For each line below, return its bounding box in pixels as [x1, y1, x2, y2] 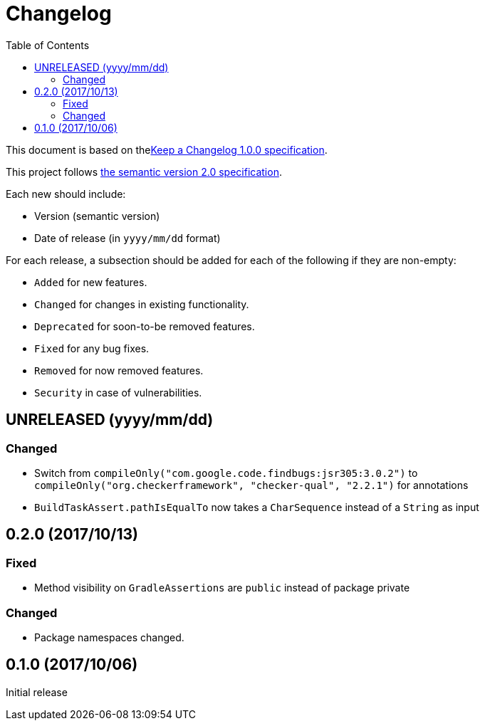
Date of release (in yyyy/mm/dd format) [34, 231, 221, 244]
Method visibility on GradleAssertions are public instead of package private [34, 582, 410, 594]
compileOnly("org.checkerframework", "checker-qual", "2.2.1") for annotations [34, 478, 469, 491]
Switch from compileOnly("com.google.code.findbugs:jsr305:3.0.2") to [34, 466, 418, 479]
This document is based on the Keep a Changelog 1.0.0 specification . [6, 143, 328, 156]
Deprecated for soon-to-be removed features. [34, 320, 255, 332]
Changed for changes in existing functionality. [34, 298, 249, 310]
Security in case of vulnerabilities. [34, 386, 202, 399]
